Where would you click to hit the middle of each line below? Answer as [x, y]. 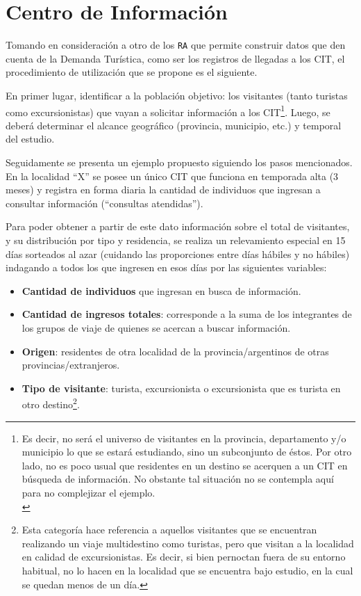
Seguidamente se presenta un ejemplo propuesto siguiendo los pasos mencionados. [179, 162]
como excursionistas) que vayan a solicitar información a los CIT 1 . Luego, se [168, 111]
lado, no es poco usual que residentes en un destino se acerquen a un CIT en [185, 465]
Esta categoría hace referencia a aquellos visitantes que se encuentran [169, 530]
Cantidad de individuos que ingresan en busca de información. [161, 290]
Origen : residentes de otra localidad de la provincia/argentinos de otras [175, 351]
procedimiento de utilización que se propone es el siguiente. [132, 72]
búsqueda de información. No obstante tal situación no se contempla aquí [178, 479]
